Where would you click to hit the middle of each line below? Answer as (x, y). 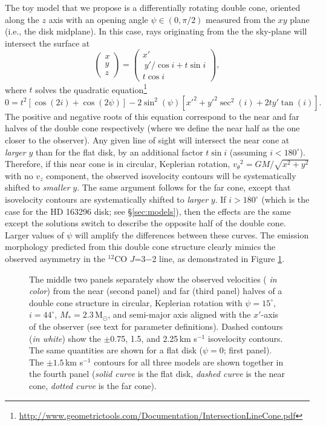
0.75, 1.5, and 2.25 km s (154, 338)
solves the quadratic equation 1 (91, 88)
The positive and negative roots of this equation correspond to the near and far (152, 116)
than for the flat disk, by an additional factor (119, 152)
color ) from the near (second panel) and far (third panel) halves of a (156, 291)
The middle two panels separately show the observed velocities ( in (153, 279)
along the (22, 19)
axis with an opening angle (98, 19)
